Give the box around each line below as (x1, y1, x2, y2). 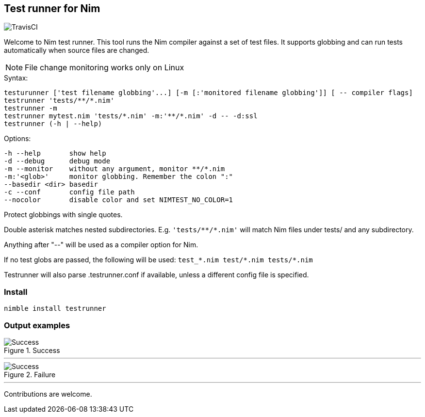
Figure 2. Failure (4, 370, 56, 379)
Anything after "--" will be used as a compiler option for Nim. (4, 241, 198, 249)
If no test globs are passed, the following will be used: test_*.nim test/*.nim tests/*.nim (4, 256, 313, 264)
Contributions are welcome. (4, 389, 92, 398)
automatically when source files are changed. (4, 46, 149, 55)
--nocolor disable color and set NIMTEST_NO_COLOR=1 (4, 196, 233, 204)
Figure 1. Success (4, 346, 60, 354)
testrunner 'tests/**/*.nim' (4, 96, 114, 105)
